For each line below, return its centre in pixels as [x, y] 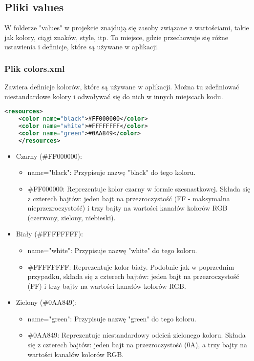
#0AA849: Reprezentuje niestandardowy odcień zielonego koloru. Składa [137, 335]
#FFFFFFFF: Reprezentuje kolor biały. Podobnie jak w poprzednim [131, 266]
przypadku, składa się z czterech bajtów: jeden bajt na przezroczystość [133, 276]
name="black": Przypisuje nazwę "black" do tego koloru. [112, 172]
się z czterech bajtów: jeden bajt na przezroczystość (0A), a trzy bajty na [138, 345]
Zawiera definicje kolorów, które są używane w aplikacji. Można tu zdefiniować [122, 87]
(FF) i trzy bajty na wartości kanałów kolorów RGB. [107, 286]
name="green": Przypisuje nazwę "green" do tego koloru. [112, 318]
